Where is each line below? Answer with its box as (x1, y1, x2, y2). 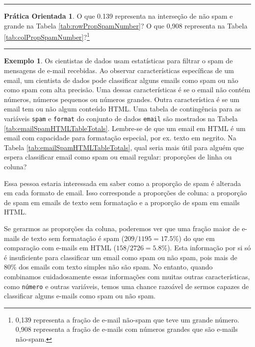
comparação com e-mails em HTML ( (4, 242, 116, 253)
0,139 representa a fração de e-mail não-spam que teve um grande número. (15, 314, 239, 324)
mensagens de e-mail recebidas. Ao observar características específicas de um (4, 65, 234, 76)
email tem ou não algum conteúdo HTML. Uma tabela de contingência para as (4, 104, 241, 114)
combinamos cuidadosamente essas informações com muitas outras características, (4, 271, 250, 281)
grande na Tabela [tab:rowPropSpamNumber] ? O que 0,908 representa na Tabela (4, 20, 248, 30)
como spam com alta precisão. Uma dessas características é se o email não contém (4, 84, 251, 95)
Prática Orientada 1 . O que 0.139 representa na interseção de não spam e (4, 11, 233, 21)
